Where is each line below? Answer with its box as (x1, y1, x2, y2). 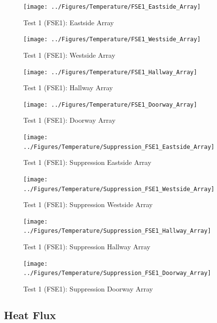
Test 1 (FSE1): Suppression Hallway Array (23, 242, 150, 252)
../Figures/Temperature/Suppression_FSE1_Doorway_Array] (23, 270, 211, 277)
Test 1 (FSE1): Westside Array (23, 49, 116, 60)
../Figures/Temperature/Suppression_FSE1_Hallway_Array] (23, 227, 211, 235)
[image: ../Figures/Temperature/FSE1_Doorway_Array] (23, 101, 197, 108)
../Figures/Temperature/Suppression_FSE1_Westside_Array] (23, 185, 215, 193)
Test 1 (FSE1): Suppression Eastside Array (23, 157, 151, 167)
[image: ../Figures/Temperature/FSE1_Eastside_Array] (23, 3, 201, 10)
